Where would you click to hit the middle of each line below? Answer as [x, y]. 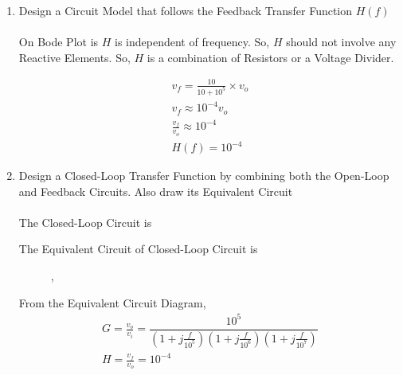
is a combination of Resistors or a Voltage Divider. [270, 57]
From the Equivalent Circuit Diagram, [112, 302]
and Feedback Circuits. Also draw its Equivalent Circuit [156, 191]
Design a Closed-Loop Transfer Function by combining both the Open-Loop [204, 176]
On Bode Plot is [59, 42]
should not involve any [341, 42]
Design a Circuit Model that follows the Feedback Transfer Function [186, 10]
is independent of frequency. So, [192, 42]
